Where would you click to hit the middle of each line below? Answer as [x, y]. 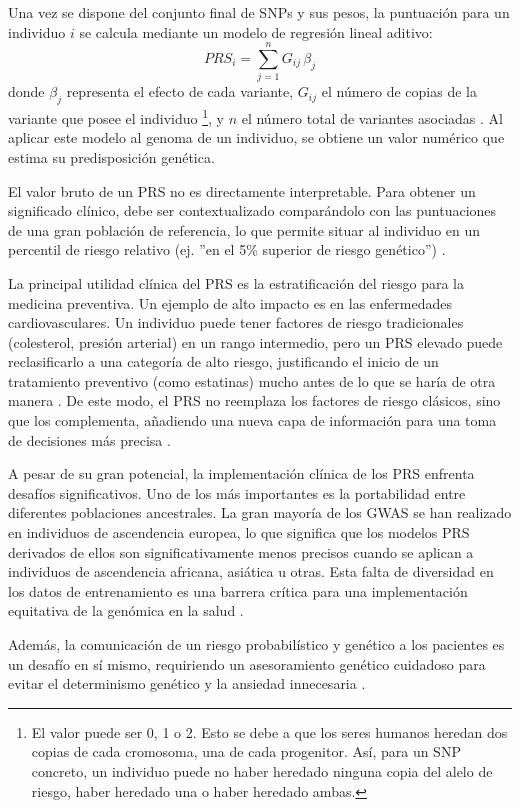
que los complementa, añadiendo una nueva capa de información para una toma [252, 420]
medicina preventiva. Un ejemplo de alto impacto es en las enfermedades [230, 302]
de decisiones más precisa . [89, 439]
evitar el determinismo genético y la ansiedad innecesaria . [187, 683]
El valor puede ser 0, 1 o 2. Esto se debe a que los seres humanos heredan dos [269, 731]
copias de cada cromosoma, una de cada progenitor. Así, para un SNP [246, 751]
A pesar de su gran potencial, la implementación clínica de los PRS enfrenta [241, 473]
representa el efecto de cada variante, [180, 91]
